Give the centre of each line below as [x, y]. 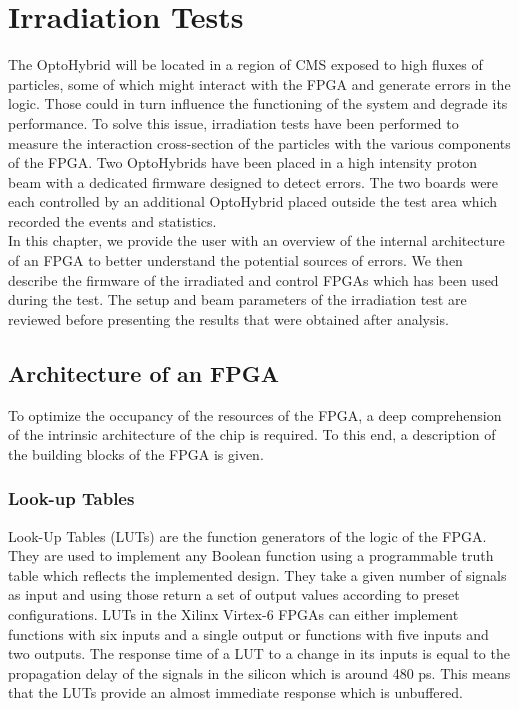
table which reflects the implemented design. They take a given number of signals [257, 574]
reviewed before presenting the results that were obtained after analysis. [228, 318]
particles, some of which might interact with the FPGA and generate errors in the [259, 83]
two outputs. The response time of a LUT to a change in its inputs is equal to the [259, 653]
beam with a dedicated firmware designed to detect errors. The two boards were [253, 181]
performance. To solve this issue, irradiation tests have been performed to [233, 122]
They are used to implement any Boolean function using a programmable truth [251, 555]
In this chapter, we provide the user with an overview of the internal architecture [256, 240]
